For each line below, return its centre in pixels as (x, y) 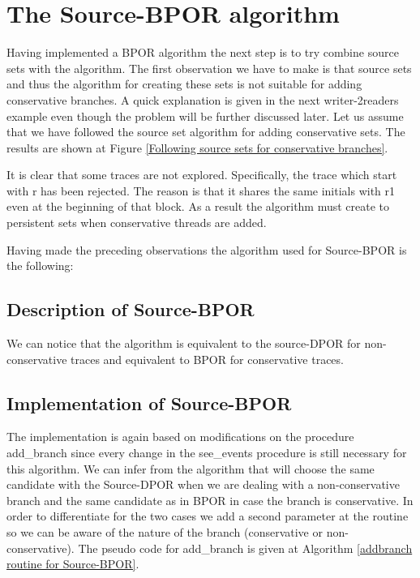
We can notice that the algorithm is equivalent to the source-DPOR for (184, 343)
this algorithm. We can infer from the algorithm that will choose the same (191, 468)
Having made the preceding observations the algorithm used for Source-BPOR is (207, 249)
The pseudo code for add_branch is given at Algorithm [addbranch (245, 548)
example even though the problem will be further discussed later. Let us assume (205, 116)
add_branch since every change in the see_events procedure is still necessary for (207, 453)
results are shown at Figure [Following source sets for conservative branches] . (197, 147)
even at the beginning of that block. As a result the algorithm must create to (198, 206)
